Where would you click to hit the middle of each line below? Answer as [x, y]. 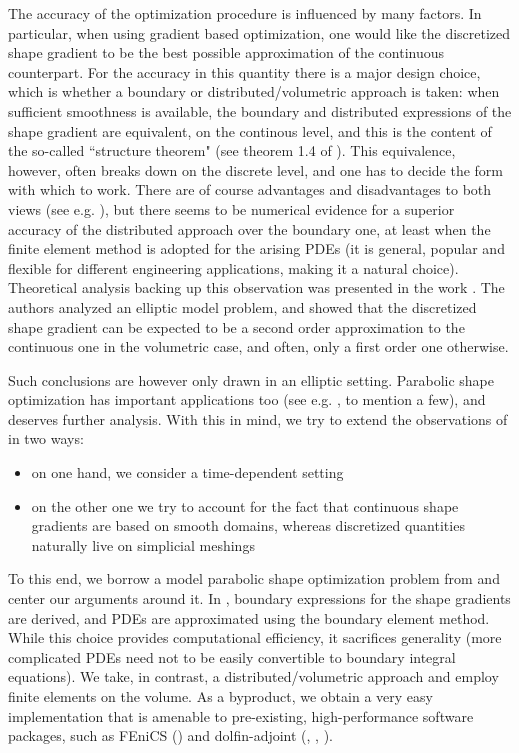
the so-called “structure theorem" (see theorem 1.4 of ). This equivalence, [232, 150]
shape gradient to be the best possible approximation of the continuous [226, 52]
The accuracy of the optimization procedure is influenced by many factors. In [245, 13]
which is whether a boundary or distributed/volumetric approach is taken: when [254, 91]
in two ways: [46, 438]
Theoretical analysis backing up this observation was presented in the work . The [256, 287]
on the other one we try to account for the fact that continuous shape [245, 505]
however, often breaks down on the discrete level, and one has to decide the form [256, 169]
